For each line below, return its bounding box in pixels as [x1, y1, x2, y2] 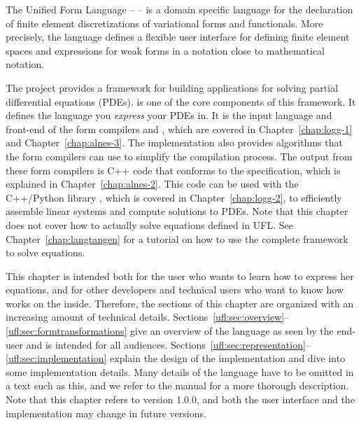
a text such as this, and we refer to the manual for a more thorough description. [6, 378, 349, 393]
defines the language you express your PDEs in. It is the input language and [6, 108, 332, 123]
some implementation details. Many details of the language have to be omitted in [6, 364, 354, 379]
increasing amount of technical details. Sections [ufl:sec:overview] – [6, 309, 290, 324]
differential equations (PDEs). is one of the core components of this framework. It [6, 94, 356, 109]
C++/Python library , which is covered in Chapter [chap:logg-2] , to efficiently [6, 190, 342, 204]
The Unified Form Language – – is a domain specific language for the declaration [6, 2, 353, 16]
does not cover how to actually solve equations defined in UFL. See [6, 217, 293, 232]
